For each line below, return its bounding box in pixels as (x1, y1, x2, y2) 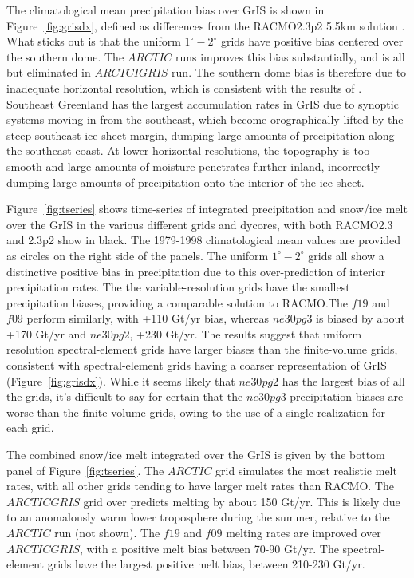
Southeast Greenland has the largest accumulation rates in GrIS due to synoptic (6, 95, 399, 112)
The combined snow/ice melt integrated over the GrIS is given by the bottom (6, 446, 385, 463)
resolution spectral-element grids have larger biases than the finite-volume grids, (6, 341, 398, 358)
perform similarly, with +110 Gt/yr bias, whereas (26, 310, 270, 327)
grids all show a (308, 247, 384, 263)
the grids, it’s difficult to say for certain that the (6, 388, 243, 405)
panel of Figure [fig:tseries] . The (6, 461, 164, 478)
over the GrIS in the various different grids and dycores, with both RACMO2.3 (6, 216, 393, 232)
